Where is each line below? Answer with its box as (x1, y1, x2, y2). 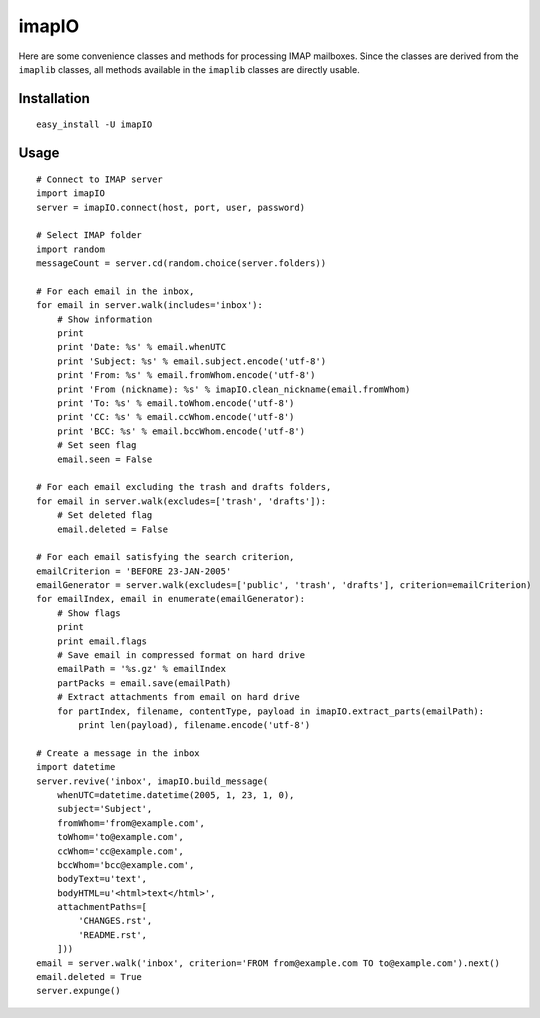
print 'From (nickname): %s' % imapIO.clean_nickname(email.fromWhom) (56, 383, 411, 395)
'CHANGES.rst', (78, 915, 153, 927)
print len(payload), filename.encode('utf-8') (78, 719, 311, 730)
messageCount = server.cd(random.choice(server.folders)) (36, 258, 327, 269)
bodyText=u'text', (56, 873, 148, 885)
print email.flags (56, 635, 148, 647)
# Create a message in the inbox (36, 747, 200, 759)
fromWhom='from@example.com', (56, 817, 205, 829)
